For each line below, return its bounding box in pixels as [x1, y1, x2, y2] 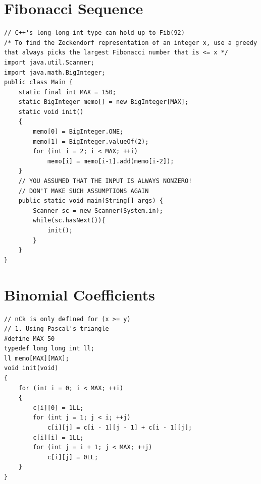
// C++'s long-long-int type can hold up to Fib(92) [4, 29, 185, 37]
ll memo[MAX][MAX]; [4, 354, 69, 362]
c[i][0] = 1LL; [33, 404, 84, 411]
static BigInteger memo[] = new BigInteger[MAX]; [18, 98, 189, 106]
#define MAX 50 [4, 335, 55, 342]
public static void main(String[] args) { [18, 197, 163, 205]
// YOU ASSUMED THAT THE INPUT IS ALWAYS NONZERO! [18, 177, 192, 185]
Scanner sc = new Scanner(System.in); [33, 207, 163, 214]
